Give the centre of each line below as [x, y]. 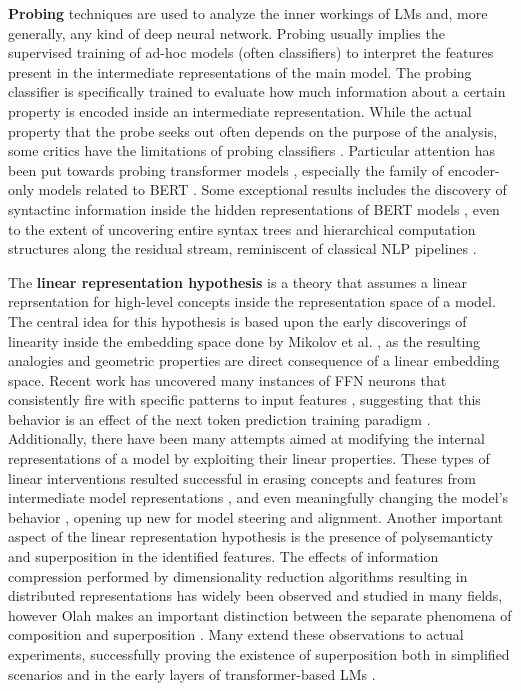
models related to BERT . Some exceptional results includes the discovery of [272, 189]
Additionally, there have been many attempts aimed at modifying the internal [246, 438]
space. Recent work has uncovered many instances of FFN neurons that [227, 379]
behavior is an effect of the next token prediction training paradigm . [219, 418]
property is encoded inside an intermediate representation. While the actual [240, 110]
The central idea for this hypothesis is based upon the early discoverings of [237, 320]
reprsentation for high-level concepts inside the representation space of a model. [252, 301]
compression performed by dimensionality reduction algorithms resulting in [238, 575]
